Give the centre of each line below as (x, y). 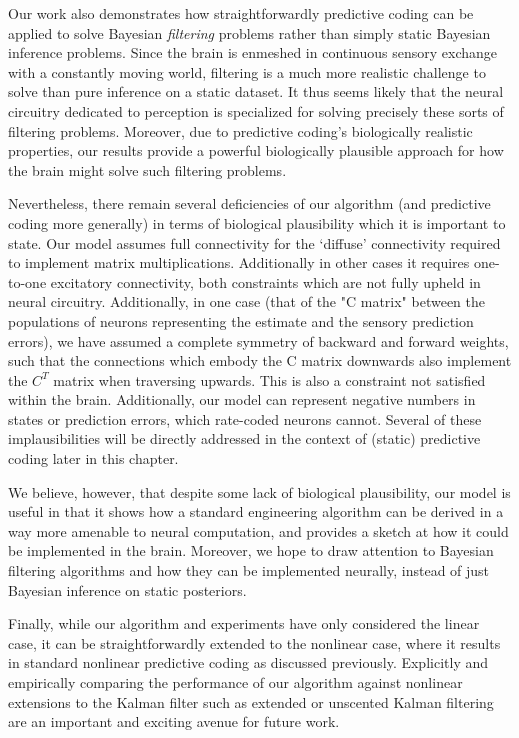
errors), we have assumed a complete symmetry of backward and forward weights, (258, 340)
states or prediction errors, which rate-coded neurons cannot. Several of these (245, 418)
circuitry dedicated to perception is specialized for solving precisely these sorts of (256, 110)
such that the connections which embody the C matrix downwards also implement (260, 360)
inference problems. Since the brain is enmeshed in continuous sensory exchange (253, 52)
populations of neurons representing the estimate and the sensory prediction (241, 320)
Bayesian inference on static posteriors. (127, 589)
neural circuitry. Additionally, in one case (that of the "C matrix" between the (247, 301)
